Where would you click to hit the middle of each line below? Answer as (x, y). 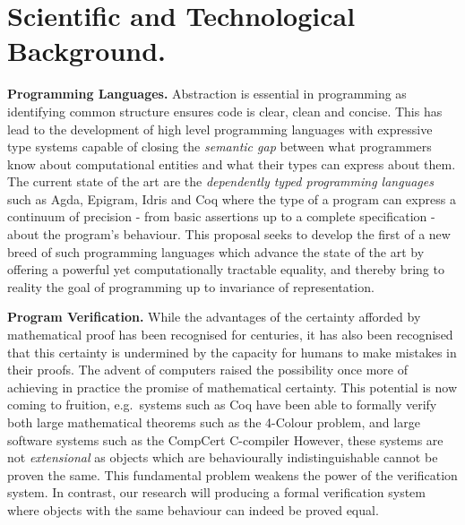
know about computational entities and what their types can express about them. (232, 164)
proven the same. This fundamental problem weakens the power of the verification (232, 474)
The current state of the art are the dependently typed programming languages (220, 181)
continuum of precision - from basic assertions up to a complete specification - (221, 216)
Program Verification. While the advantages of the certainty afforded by (214, 317)
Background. (87, 51)
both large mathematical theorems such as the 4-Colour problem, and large (214, 422)
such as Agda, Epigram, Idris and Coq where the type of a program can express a (232, 198)
